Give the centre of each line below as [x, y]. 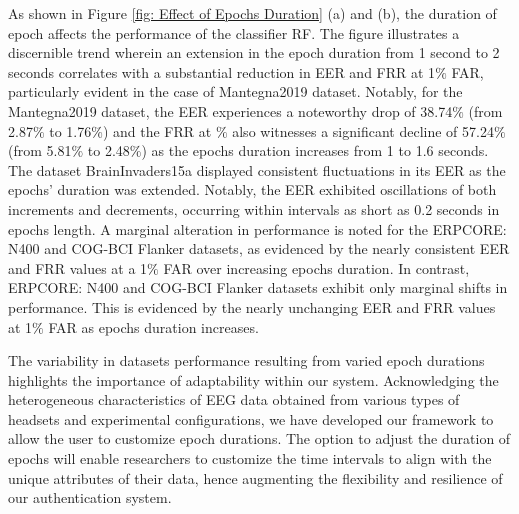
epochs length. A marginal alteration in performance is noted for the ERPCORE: [257, 228]
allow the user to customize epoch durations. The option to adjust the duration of [259, 438]
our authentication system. [90, 497]
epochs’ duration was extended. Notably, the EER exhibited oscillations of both [252, 189]
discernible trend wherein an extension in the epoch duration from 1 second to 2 [254, 52]
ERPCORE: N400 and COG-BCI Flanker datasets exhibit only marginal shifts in [258, 287]
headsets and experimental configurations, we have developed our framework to [251, 418]
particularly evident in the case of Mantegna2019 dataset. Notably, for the [235, 91]
